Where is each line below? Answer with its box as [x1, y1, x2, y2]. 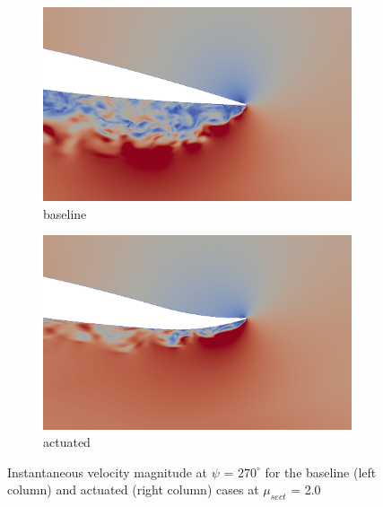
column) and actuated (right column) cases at [7, 480, 259, 499]
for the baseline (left [265, 462, 377, 481]
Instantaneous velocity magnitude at [7, 462, 207, 481]
